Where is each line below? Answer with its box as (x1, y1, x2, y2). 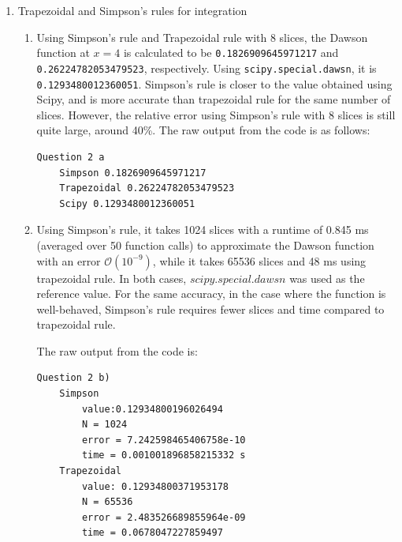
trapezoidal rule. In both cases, (36, 269, 187, 286)
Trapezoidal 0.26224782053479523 (59, 183, 235, 194)
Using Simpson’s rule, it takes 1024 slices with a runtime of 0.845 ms (36, 221, 369, 238)
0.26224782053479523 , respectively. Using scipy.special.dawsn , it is (36, 59, 377, 76)
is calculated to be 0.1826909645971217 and (123, 44, 339, 61)
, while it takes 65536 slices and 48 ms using (152, 252, 367, 269)
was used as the (289, 269, 365, 286)
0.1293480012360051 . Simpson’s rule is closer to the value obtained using (36, 75, 393, 92)
